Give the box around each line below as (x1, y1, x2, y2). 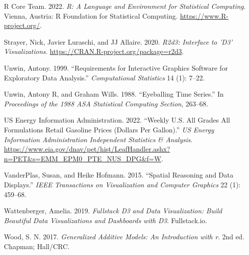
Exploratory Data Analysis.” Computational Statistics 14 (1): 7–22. (4, 72, 205, 82)
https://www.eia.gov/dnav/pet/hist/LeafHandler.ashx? (4, 144, 170, 154)
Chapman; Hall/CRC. (4, 241, 70, 251)
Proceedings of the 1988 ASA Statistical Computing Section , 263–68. (4, 98, 208, 108)
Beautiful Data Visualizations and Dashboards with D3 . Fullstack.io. (4, 215, 207, 225)
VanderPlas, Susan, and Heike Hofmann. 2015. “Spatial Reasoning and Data (4, 170, 233, 180)
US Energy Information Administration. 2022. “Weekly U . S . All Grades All (4, 115, 230, 125)
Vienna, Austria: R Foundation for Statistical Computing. (4, 10, 178, 21)
